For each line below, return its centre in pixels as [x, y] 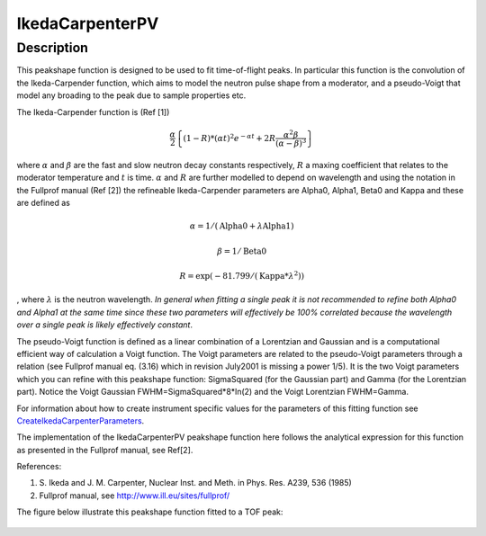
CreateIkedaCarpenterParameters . [81, 420]
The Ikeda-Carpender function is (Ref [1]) [93, 112]
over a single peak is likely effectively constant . [105, 325]
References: [39, 467]
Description [53, 48]
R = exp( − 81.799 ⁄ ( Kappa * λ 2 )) [242, 275]
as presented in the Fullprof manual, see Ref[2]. [105, 450]
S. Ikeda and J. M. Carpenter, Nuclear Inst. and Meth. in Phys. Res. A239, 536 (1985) [196, 483]
